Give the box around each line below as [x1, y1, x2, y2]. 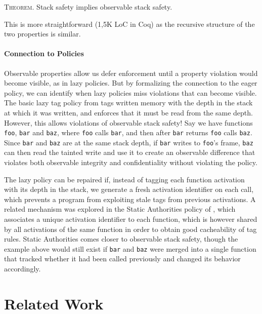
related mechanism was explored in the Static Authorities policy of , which [4, 204, 236, 214]
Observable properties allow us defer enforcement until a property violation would [4, 67, 258, 78]
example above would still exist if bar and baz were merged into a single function [4, 243, 256, 254]
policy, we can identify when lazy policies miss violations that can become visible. [4, 87, 257, 98]
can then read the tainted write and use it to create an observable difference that [4, 147, 255, 158]
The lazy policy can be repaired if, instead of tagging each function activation [4, 174, 245, 184]
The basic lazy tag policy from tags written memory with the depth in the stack [4, 97, 253, 108]
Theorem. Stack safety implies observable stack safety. [4, 2, 172, 12]
